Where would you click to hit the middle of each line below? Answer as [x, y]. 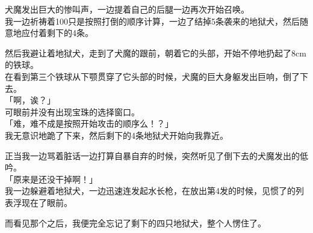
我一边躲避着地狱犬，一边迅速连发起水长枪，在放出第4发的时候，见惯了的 [150, 191]
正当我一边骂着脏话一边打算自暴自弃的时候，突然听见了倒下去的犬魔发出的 [152, 155]
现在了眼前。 [47, 202]
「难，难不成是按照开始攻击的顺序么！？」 [89, 123]
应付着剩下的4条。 [57, 33]
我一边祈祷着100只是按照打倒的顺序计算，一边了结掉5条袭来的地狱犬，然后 [152, 21]
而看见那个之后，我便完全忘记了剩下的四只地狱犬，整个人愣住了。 [135, 222]
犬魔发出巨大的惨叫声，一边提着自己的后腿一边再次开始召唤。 [127, 9]
